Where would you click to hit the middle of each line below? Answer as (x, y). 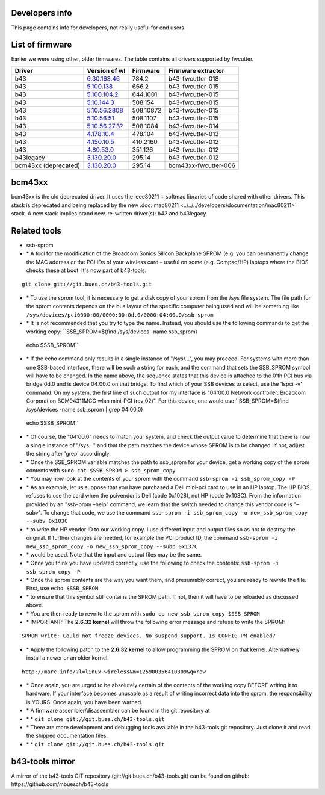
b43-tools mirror (43, 761)
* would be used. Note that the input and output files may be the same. (114, 554)
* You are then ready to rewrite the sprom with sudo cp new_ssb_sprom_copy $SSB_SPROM (143, 613)
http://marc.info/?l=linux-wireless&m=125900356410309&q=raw (114, 672)
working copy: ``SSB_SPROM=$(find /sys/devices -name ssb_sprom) (112, 332)
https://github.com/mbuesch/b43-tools (60, 784)
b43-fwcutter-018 (193, 78)
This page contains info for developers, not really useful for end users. (98, 28)
